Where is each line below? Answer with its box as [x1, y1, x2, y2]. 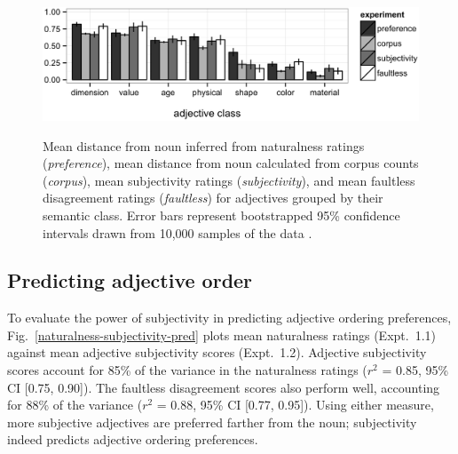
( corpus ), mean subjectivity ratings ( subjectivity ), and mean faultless [43, 171, 415, 189]
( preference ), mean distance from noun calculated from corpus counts [43, 154, 419, 172]
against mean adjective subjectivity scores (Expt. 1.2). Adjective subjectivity [7, 343, 427, 362]
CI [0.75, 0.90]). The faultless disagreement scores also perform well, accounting [7, 378, 440, 396]
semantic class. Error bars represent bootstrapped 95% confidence [43, 205, 400, 224]
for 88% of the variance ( [7, 395, 143, 414]
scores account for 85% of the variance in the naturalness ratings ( [7, 361, 367, 379]
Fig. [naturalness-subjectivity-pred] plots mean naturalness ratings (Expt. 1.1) [7, 325, 437, 344]
